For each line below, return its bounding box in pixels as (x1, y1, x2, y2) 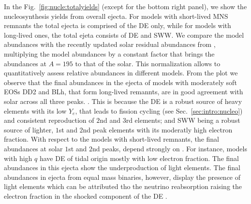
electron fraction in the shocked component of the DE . (4, 190, 167, 201)
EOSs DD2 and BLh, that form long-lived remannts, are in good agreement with (4, 87, 243, 97)
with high (4, 153, 32, 163)
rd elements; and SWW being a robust (126, 115, 240, 125)
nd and (100, 115, 121, 125)
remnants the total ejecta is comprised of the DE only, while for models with (4, 20, 231, 30)
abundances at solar (4, 143, 63, 153)
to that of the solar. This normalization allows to (75, 58, 221, 68)
